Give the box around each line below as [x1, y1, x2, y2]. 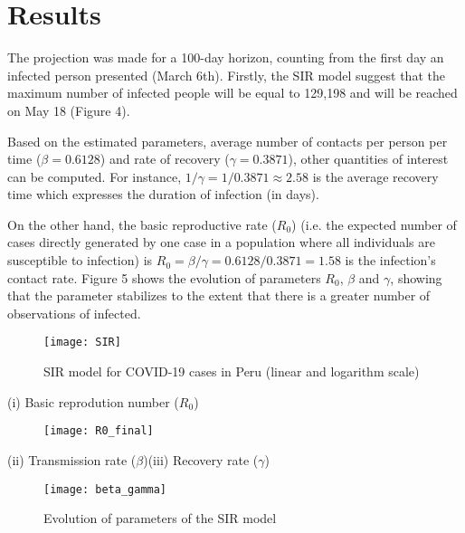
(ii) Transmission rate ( [7, 450, 137, 469]
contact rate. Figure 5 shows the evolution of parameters [7, 268, 321, 287]
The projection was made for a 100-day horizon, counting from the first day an [7, 48, 444, 67]
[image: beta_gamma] [43, 482, 167, 496]
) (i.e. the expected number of [291, 214, 457, 233]
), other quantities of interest [288, 149, 449, 168]
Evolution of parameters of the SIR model [43, 509, 277, 528]
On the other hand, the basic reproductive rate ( [7, 214, 277, 233]
